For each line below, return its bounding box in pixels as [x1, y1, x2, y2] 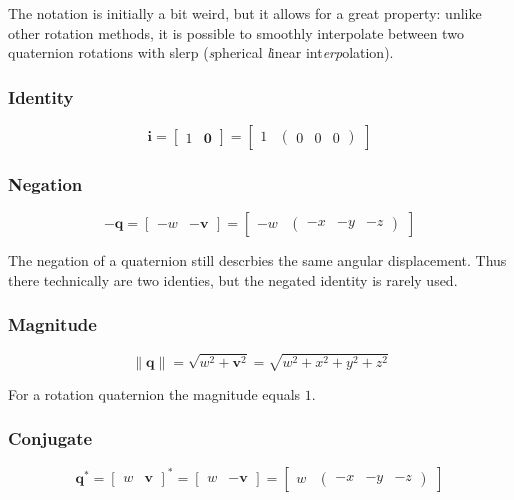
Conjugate [8, 426, 93, 451]
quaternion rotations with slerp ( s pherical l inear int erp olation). [8, 42, 394, 63]
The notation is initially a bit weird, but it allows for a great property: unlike [8, 3, 482, 23]
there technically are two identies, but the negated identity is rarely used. [8, 269, 458, 290]
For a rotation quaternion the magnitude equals [8, 383, 301, 404]
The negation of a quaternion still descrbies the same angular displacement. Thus [8, 250, 507, 271]
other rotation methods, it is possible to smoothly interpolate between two [8, 22, 464, 43]
